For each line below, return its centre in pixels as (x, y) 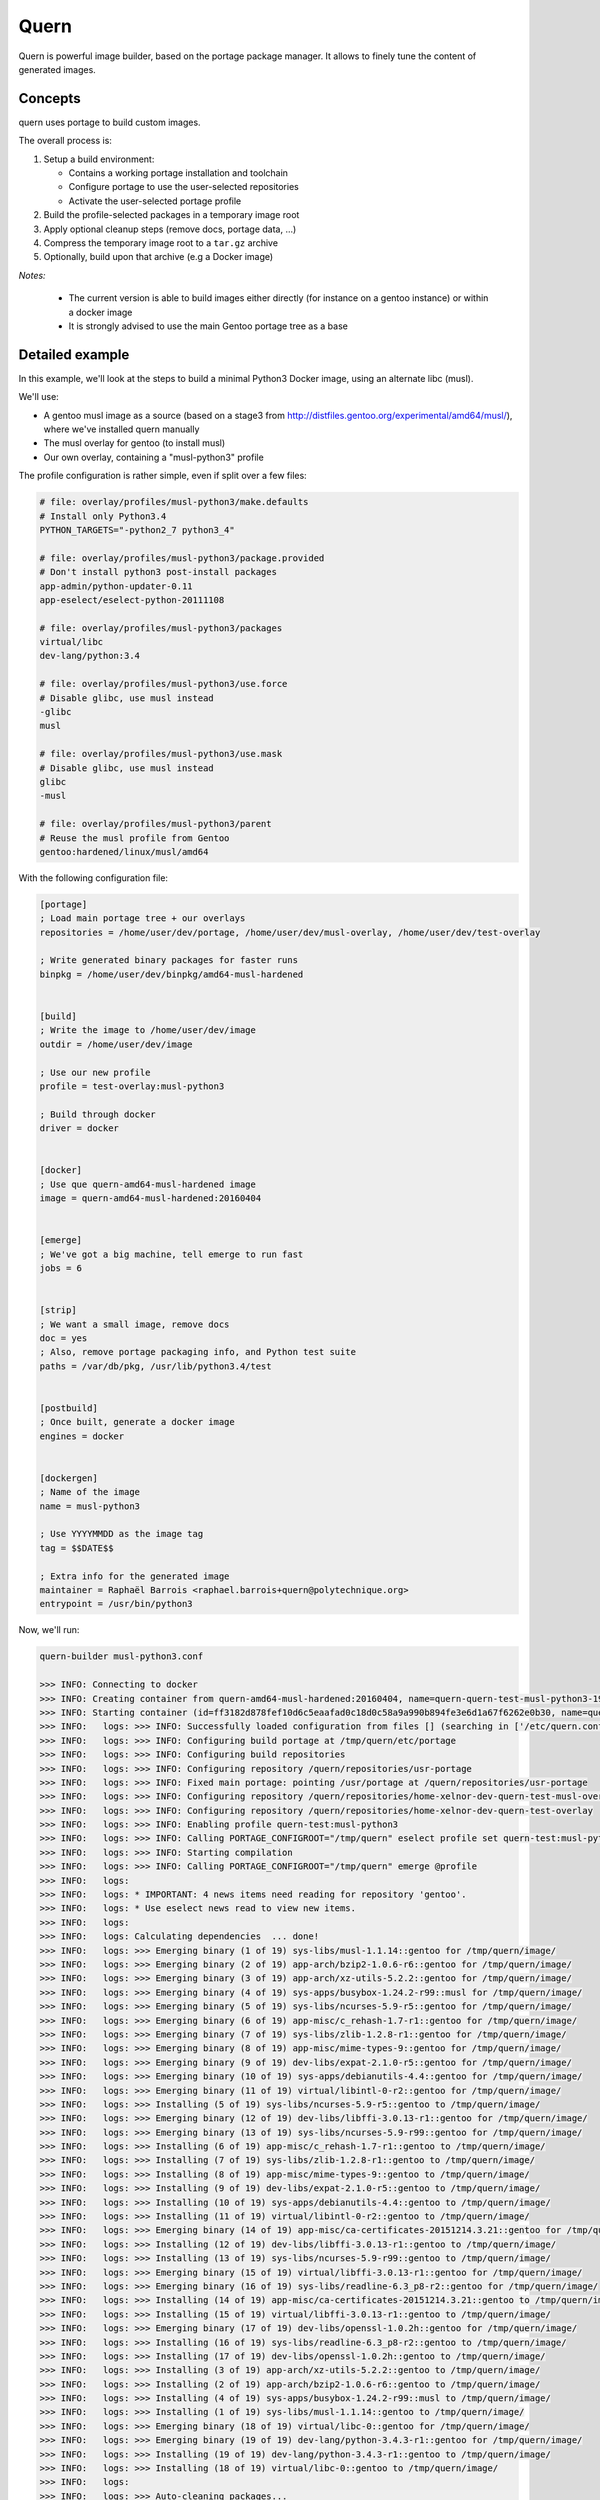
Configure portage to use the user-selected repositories (183, 187)
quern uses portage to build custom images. (109, 122)
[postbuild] (69, 1408)
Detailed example (74, 354)
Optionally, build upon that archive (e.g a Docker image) (158, 257)
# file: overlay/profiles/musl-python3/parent (155, 824)
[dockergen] (69, 1478)
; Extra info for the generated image (134, 1576)
